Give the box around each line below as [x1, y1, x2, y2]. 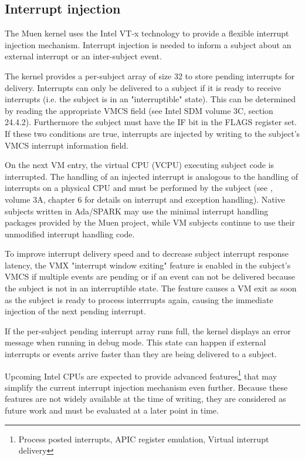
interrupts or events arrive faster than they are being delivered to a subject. [5, 348, 277, 360]
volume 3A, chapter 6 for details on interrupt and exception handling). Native [5, 193, 285, 205]
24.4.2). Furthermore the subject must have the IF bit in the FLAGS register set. [5, 116, 297, 128]
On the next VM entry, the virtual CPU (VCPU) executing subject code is [5, 159, 274, 171]
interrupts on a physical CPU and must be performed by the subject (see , [5, 182, 273, 194]
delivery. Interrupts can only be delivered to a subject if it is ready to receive [5, 81, 282, 93]
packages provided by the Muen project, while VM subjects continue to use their [5, 216, 295, 229]
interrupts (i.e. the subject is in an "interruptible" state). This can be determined [5, 93, 296, 105]
